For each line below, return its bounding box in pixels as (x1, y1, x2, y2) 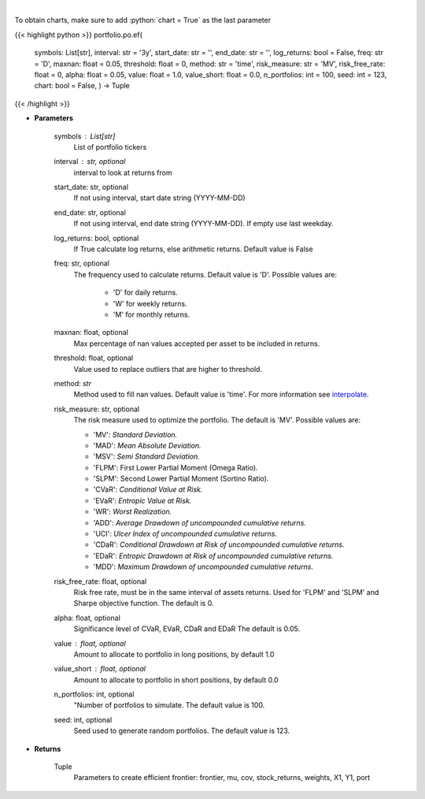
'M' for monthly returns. (113, 310, 190, 319)
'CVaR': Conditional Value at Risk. (93, 485, 203, 494)
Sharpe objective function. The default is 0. (73, 599, 214, 608)
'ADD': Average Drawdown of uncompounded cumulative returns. (93, 518, 307, 527)
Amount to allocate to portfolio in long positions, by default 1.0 (73, 649, 275, 659)
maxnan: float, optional (54, 328, 129, 337)
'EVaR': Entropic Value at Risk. (93, 496, 192, 505)
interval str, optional (54, 157, 126, 166)
